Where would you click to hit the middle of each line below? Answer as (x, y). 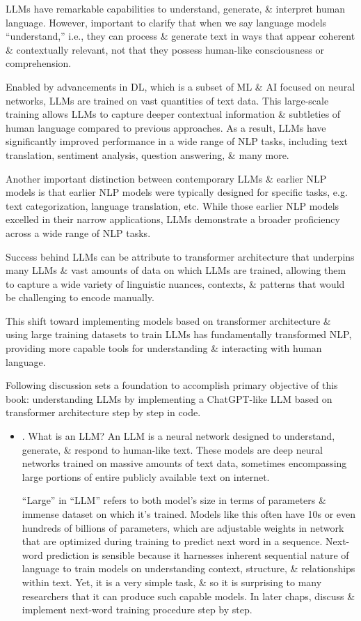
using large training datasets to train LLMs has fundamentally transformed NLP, (179, 334)
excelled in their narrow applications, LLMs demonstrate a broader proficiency (173, 219)
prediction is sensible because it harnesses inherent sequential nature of (198, 554)
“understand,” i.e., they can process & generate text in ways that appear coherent (180, 36)
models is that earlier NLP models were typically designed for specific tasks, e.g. (177, 192)
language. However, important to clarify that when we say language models (166, 22)
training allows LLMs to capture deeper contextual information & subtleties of (173, 114)
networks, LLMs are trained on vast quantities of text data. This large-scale (167, 100)
